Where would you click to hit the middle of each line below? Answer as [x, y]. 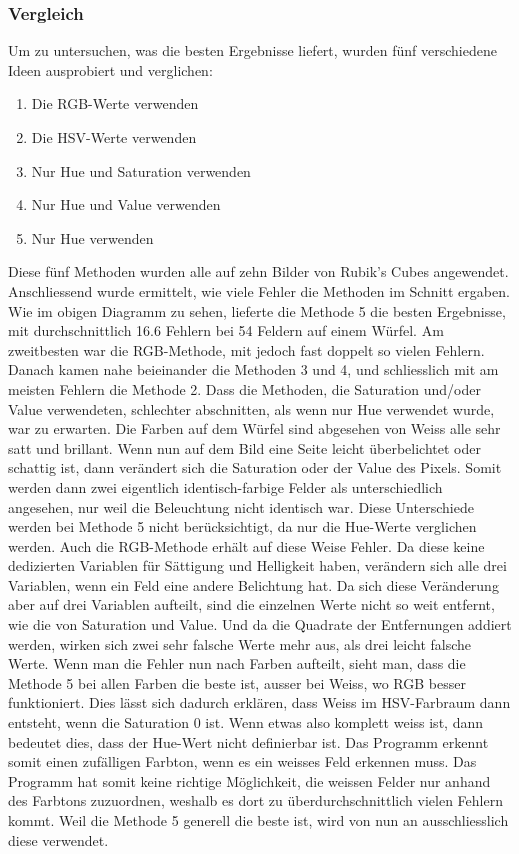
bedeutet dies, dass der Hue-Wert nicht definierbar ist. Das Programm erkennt [248, 741]
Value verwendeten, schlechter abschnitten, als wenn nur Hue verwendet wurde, [251, 408]
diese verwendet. [58, 839]
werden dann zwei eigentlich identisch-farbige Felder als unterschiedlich [225, 486]
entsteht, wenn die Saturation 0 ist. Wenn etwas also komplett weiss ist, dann [245, 722]
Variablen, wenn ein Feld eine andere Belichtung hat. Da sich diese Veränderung [253, 584]
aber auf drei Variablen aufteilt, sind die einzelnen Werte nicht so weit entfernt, [251, 604]
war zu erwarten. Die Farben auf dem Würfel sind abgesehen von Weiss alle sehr [254, 428]
